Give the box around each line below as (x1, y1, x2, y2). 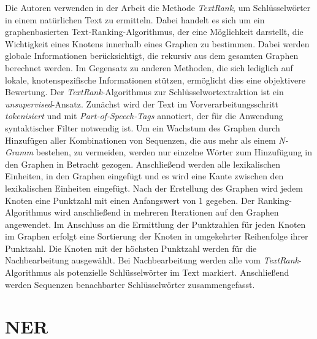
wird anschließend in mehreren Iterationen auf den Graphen (54, 206, 279, 219)
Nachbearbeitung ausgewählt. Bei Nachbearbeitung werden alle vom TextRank (5, 254, 299, 267)
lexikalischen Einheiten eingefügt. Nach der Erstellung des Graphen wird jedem (5, 181, 303, 194)
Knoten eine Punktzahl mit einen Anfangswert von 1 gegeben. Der (5, 193, 255, 206)
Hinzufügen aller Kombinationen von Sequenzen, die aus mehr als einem (5, 133, 276, 146)
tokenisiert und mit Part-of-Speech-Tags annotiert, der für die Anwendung (5, 109, 283, 122)
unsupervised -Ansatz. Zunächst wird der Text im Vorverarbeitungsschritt (5, 97, 278, 110)
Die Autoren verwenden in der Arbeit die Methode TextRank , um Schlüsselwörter (5, 1, 311, 14)
